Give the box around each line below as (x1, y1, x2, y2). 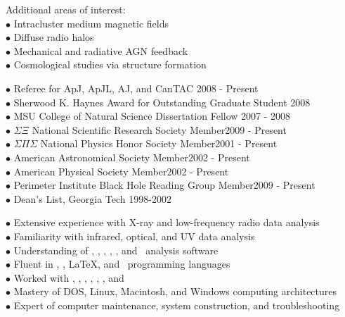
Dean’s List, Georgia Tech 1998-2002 (13, 191, 171, 206)
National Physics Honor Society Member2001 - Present (40, 136, 278, 151)
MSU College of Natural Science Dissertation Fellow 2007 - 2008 (13, 108, 291, 123)
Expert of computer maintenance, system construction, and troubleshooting (13, 297, 340, 312)
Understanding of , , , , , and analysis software (13, 242, 219, 257)
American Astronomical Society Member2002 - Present (13, 149, 250, 164)
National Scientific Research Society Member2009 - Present (32, 122, 287, 137)
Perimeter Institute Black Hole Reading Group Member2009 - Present (13, 178, 315, 192)
